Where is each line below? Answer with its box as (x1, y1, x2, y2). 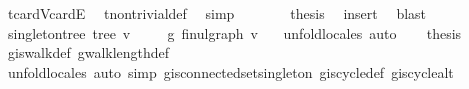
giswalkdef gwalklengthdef (7, 42, 170, 63)
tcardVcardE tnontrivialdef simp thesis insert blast (7, 3, 427, 23)
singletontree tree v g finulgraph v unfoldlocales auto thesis (7, 22, 462, 43)
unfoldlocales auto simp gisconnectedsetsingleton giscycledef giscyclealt (7, 61, 454, 82)
